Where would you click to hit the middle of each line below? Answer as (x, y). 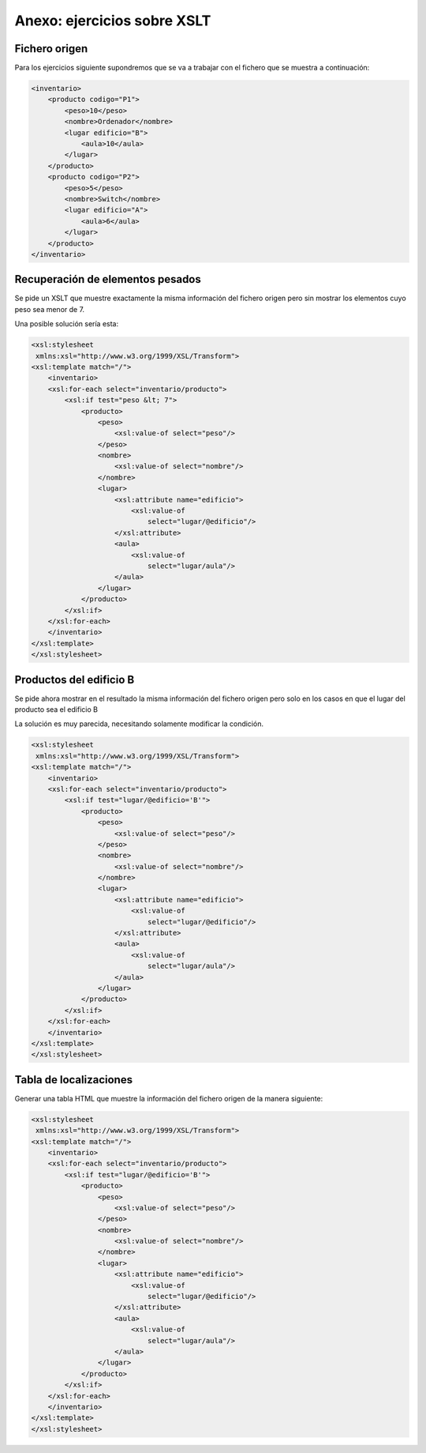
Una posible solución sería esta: (66, 324)
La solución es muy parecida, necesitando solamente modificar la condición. (139, 724)
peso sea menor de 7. (50, 309)
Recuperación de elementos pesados (108, 279)
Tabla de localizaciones (74, 1080)
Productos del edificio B (75, 679)
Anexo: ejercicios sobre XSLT (113, 21)
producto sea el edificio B (56, 710)
